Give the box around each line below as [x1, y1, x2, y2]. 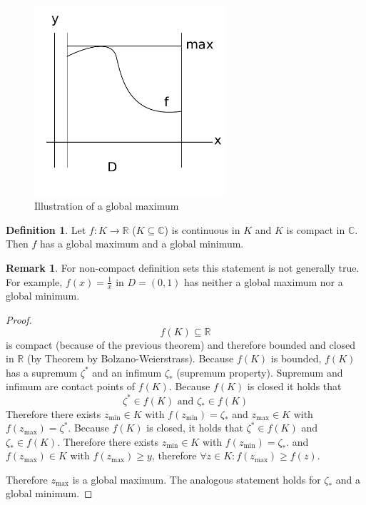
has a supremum [6, 364, 78, 379]
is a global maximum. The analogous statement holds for [72, 471, 321, 486]
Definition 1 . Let [6, 222, 86, 237]
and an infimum [92, 364, 162, 379]
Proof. [6, 312, 32, 327]
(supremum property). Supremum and [176, 364, 343, 379]
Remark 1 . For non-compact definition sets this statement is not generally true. [6, 260, 360, 275]
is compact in [286, 222, 345, 237]
